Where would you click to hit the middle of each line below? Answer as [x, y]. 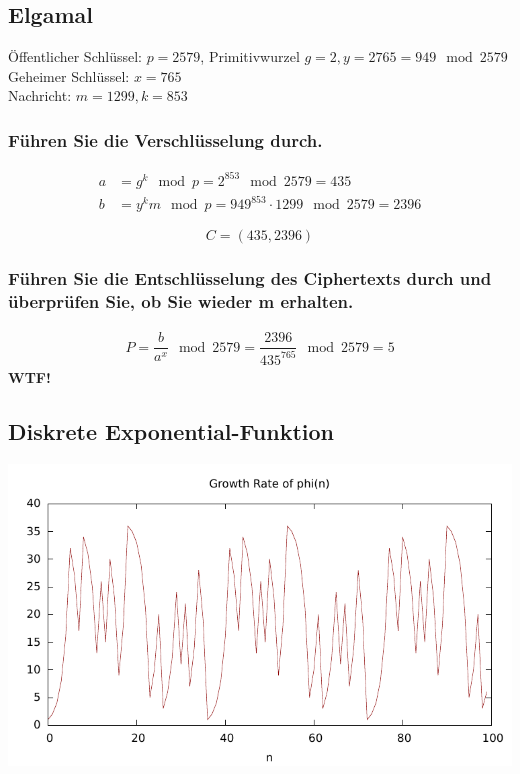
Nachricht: [40, 95]
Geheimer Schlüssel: [69, 75]
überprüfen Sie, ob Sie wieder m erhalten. [181, 301]
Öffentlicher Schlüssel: [75, 56]
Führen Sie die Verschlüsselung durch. [165, 139]
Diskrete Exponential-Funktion [171, 430]
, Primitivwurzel [250, 56]
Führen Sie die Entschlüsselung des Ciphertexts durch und [250, 278]
